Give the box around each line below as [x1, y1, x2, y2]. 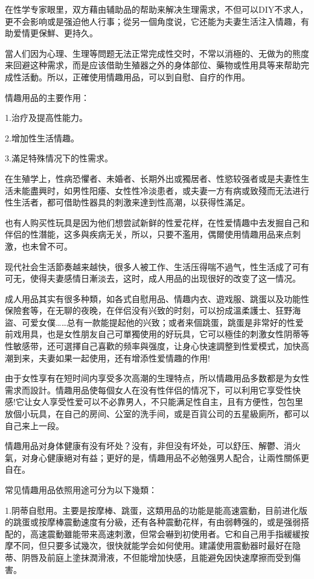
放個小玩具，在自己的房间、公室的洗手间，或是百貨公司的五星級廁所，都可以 [5, 407, 309, 420]
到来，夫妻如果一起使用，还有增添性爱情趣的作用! [13, 351, 210, 364]
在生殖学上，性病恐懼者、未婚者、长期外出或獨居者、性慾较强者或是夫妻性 [5, 172, 301, 184]
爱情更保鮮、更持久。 [13, 27, 98, 39]
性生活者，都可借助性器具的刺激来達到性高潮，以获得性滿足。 [5, 196, 250, 209]
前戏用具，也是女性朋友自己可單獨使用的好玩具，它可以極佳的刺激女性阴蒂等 [5, 328, 309, 340]
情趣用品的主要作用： [5, 91, 89, 103]
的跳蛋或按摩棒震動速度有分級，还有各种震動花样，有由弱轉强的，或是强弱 [5, 516, 301, 528]
